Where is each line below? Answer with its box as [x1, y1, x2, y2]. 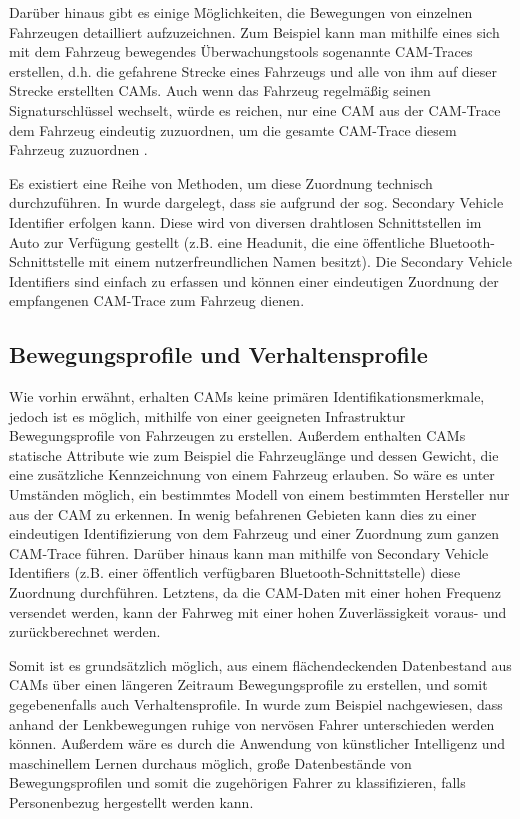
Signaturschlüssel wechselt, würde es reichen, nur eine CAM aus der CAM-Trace [9, 99, 501, 120]
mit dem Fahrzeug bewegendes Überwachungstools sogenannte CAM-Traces [9, 41, 473, 62]
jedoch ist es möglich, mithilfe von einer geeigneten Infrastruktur [9, 405, 406, 426]
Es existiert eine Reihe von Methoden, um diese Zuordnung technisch [9, 172, 433, 193]
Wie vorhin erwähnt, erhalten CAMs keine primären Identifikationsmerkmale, [9, 386, 485, 407]
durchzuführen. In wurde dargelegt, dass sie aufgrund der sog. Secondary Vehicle [9, 192, 504, 213]
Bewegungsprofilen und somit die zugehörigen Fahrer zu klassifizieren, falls [9, 772, 466, 793]
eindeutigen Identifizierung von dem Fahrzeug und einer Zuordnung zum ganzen [9, 523, 500, 544]
